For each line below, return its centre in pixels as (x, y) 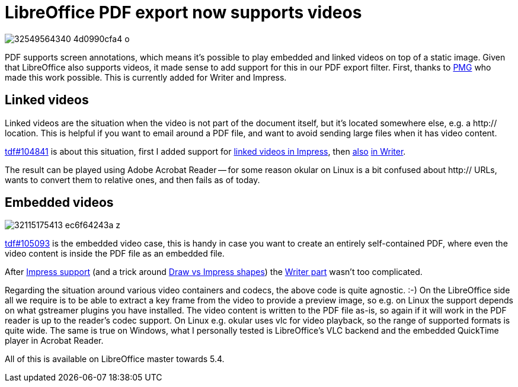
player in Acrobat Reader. (54, 341)
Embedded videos (59, 203)
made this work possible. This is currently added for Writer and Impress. (146, 77)
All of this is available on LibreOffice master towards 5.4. (115, 359)
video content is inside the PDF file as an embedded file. (115, 254)
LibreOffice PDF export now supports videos (183, 12)
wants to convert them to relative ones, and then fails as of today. (132, 180)
